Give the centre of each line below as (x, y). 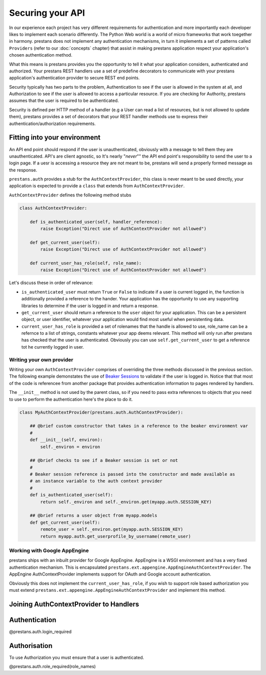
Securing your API (47, 13)
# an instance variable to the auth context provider (96, 481)
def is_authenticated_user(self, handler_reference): (96, 222)
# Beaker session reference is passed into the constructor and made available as (133, 474)
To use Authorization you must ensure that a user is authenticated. (77, 657)
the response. (23, 170)
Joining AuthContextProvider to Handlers (74, 604)
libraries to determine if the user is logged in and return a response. (90, 306)
